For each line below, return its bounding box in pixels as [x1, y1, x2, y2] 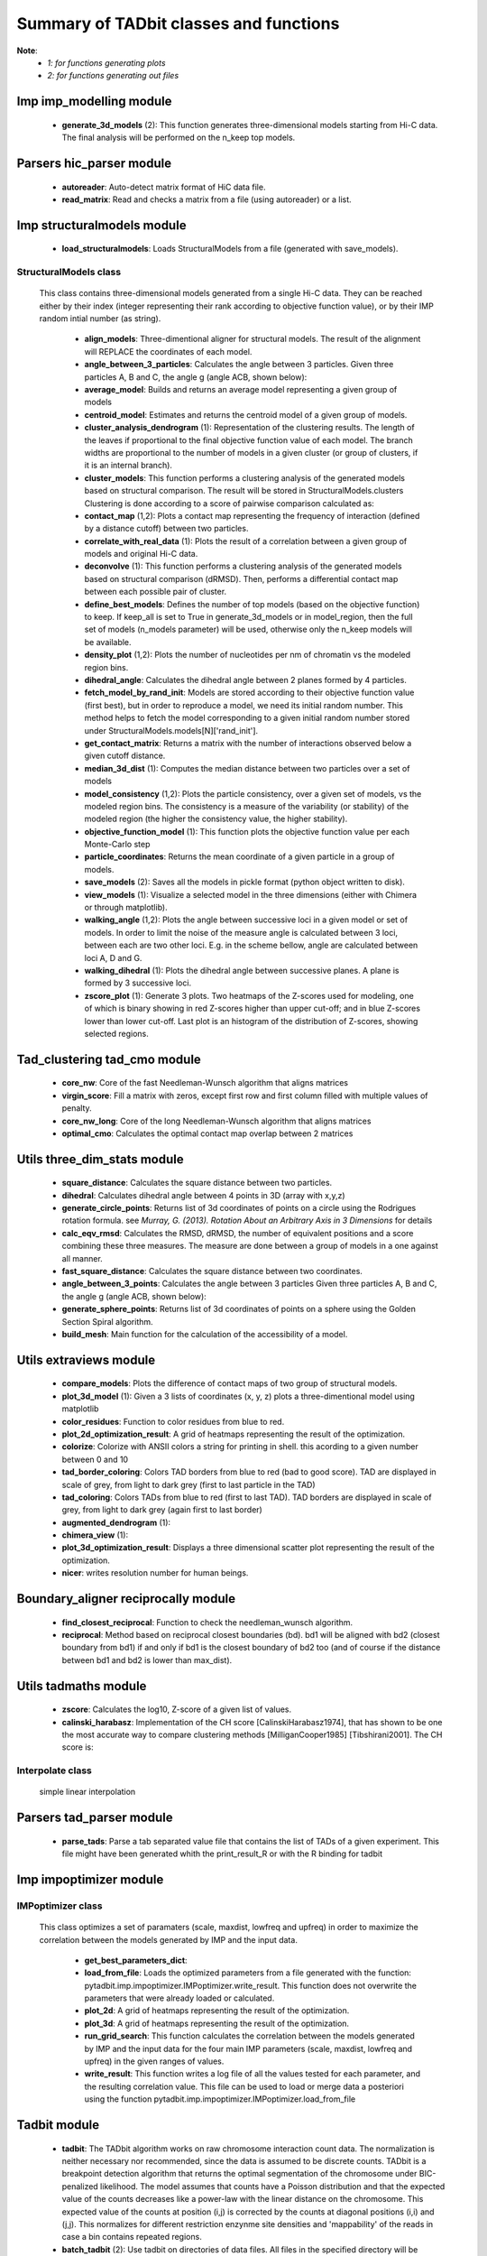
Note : [16, 45, 38, 56]
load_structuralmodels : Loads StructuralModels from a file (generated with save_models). [61, 244, 399, 254]
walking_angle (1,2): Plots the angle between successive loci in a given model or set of [84, 914, 409, 925]
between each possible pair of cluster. [84, 587, 227, 597]
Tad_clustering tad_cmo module [16, 1051, 202, 1067]
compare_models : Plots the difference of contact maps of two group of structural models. [61, 1378, 398, 1389]
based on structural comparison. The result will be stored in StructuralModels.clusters [84, 485, 404, 496]
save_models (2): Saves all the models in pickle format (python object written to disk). [84, 876, 406, 888]
